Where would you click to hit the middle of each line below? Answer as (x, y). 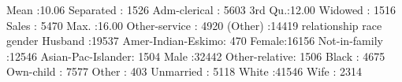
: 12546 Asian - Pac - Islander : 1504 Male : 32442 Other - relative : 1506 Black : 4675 (196, 56)
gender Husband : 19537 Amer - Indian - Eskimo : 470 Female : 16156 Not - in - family (195, 41)
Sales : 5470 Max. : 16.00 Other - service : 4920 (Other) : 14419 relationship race (194, 25)
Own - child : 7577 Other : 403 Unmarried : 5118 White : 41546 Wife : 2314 (184, 71)
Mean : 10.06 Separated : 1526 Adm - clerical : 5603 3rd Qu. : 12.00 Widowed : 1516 (201, 9)
